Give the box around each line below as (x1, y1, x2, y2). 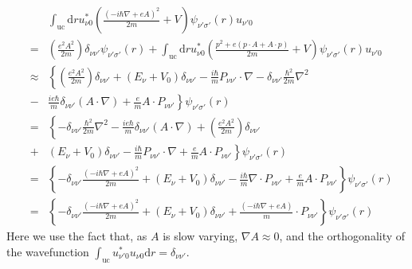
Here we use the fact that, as (6, 228, 147, 244)
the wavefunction (6, 243, 89, 259)
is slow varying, (163, 228, 238, 244)
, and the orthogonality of (279, 228, 406, 244)
